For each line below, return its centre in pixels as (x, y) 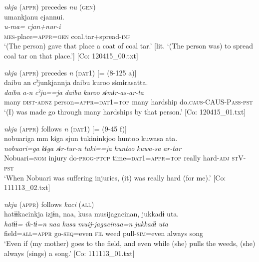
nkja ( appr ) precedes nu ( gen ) (50, 6)
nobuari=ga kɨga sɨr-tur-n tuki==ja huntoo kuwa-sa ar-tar (93, 148)
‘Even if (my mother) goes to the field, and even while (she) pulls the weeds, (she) (130, 243)
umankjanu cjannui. (34, 16)
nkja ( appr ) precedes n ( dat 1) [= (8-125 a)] (70, 72)
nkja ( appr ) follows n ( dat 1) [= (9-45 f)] (66, 128)
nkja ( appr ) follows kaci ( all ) (49, 204)
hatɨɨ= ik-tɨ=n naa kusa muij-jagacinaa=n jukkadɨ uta (86, 223)
